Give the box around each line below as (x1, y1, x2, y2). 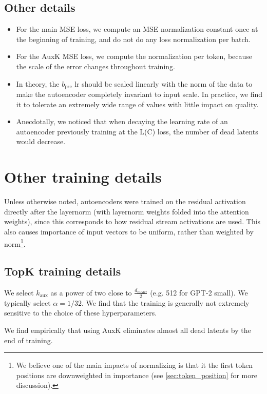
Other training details (4, 166, 162, 187)
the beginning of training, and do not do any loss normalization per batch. (16, 33, 251, 44)
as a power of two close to (50, 287, 132, 298)
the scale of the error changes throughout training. (16, 61, 175, 71)
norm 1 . (4, 237, 26, 249)
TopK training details (4, 263, 121, 279)
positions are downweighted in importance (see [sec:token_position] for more (16, 369, 257, 380)
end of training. (4, 334, 53, 345)
